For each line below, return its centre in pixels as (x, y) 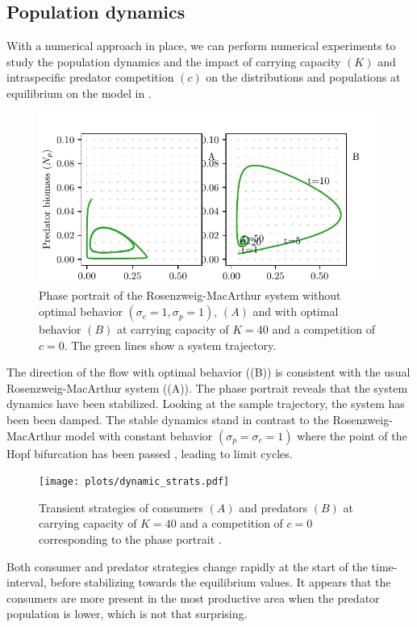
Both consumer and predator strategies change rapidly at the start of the (187, 566)
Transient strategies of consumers (121, 507)
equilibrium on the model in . (79, 93)
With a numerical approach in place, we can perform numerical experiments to (201, 46)
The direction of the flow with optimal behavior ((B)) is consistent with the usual (208, 372)
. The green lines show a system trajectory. (170, 345)
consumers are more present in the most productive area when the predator (193, 598)
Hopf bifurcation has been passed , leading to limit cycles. (150, 453)
